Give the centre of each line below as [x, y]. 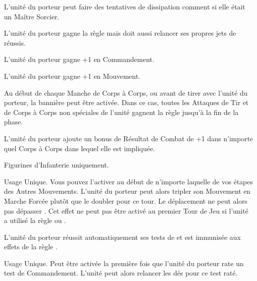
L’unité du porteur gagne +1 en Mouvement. [72, 76]
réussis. [15, 42]
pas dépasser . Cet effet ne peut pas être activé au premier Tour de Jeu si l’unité [126, 210]
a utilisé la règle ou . [35, 220]
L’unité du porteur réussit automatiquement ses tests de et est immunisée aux [123, 237]
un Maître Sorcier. [32, 16]
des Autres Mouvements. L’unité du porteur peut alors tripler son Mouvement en [127, 191]
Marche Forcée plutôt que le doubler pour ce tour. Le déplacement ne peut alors [126, 200]
